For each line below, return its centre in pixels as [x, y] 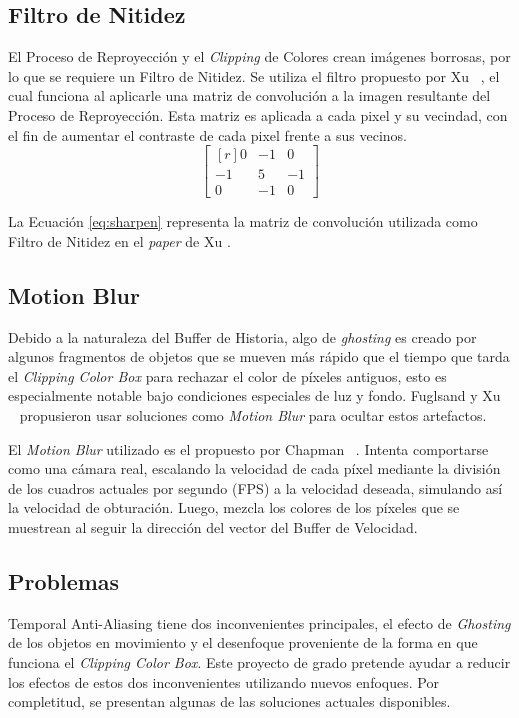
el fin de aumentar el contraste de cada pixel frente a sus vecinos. [207, 134]
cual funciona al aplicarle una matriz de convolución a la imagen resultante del [249, 95]
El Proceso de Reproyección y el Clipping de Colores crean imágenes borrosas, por [259, 56]
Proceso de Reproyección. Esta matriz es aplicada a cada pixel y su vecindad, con [258, 114]
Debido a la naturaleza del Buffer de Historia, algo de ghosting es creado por [242, 336]
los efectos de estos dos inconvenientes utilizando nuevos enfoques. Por [223, 681]
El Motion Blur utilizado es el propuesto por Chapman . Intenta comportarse [248, 448]
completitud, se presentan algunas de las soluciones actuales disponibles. [229, 701]
